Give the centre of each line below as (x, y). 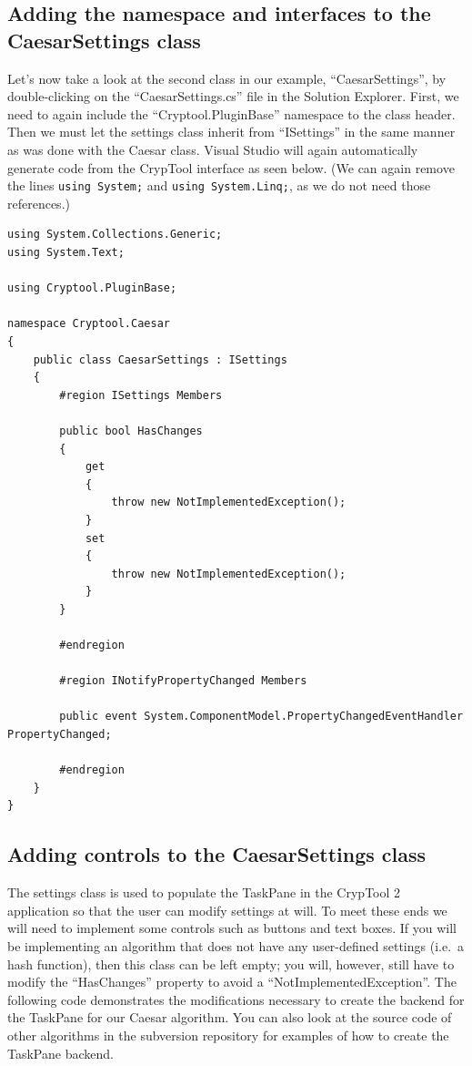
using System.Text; (66, 252)
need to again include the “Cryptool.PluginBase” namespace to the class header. (231, 113)
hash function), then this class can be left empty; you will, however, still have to (231, 963)
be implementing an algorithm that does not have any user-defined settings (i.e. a (236, 945)
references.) (39, 203)
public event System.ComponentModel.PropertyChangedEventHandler (261, 717)
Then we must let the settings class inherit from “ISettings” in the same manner (231, 132)
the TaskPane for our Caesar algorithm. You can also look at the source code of (230, 1017)
